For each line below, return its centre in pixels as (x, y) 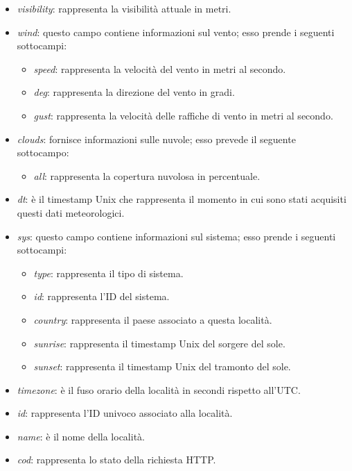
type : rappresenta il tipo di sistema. (108, 273)
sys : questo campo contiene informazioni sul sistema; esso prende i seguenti (176, 236)
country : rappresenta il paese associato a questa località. (153, 319)
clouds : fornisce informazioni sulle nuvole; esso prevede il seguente (156, 139)
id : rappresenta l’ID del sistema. (102, 296)
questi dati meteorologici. (71, 212)
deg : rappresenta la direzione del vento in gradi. (134, 92)
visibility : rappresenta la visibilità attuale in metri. (124, 8)
